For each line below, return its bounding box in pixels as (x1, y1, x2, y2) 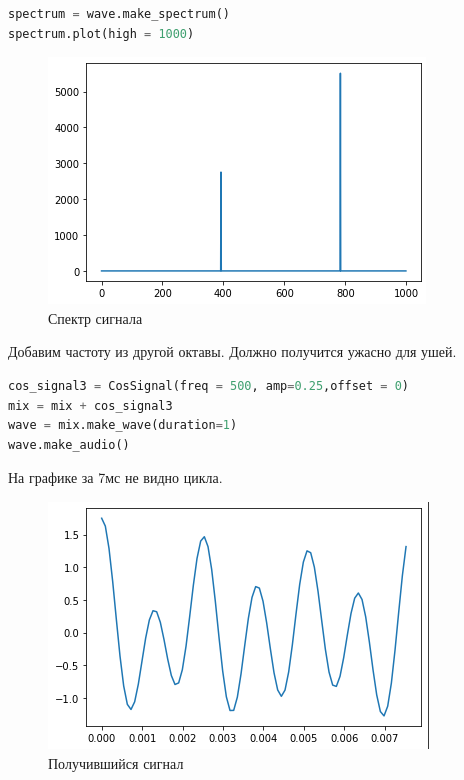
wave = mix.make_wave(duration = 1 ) (8, 418, 238, 433)
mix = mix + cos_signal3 (8, 398, 173, 413)
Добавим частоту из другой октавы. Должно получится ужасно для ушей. (8, 341, 457, 362)
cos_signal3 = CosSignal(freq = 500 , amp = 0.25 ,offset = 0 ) (8, 378, 410, 393)
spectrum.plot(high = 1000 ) (8, 26, 195, 41)
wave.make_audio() (8, 437, 130, 452)
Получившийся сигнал (48, 752, 184, 773)
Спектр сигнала (48, 307, 143, 328)
